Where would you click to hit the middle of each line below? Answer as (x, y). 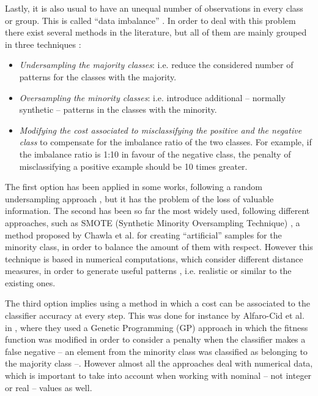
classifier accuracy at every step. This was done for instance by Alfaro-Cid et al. (155, 315)
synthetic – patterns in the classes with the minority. (118, 109)
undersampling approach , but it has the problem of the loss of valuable (139, 198)
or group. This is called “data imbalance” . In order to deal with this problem (150, 20)
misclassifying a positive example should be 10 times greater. (133, 166)
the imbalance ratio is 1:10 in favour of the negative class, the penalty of (155, 154)
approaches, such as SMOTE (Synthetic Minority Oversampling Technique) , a (153, 222)
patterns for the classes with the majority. (98, 76)
